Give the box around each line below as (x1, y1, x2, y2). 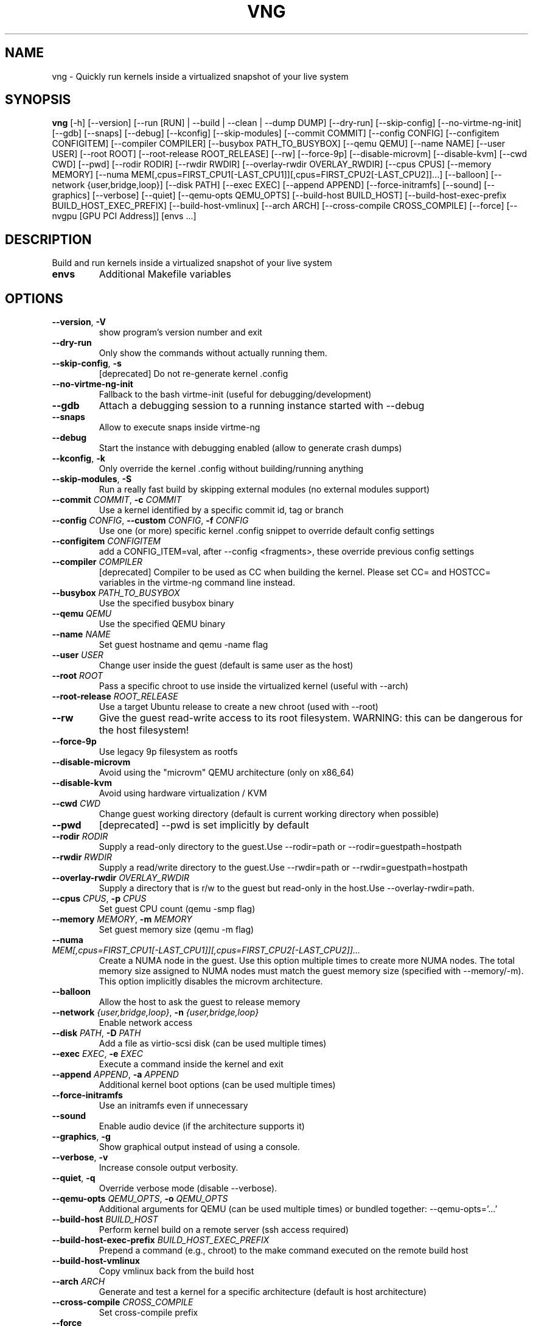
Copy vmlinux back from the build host (99, 1266, 254, 1277)
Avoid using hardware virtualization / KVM (99, 788, 267, 799)
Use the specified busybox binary (99, 598, 234, 609)
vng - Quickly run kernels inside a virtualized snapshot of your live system (52, 71, 349, 82)
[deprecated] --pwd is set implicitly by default (99, 819, 309, 832)
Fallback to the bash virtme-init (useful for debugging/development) (99, 389, 372, 400)
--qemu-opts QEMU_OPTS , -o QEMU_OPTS (52, 1193, 228, 1204)
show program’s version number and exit (99, 327, 262, 338)
